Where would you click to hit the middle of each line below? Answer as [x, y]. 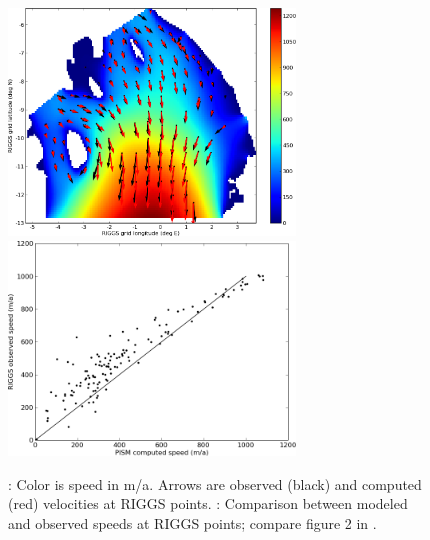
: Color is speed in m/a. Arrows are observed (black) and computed [215, 483]
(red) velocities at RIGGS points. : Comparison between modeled [208, 503]
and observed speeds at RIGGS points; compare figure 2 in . [192, 522]
